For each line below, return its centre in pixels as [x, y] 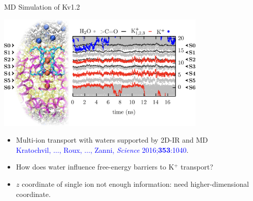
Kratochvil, [33, 149]
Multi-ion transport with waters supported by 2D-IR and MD [112, 140]
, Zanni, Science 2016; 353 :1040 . [139, 149]
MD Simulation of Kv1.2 [42, 7]
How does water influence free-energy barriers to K [95, 167]
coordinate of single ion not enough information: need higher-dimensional [135, 184]
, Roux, [70, 149]
